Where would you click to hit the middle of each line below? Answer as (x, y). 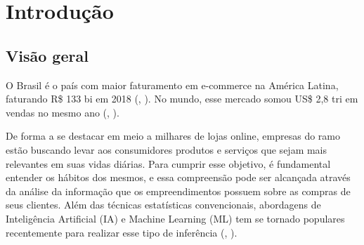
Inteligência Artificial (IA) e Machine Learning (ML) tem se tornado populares (175, 218)
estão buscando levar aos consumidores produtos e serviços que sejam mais (167, 149)
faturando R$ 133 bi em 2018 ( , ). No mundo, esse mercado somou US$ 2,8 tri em (182, 99)
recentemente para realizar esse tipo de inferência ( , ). (122, 232)
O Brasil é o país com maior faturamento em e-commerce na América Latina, (172, 85)
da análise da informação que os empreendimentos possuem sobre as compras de (178, 191)
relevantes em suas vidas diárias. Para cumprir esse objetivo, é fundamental (168, 163)
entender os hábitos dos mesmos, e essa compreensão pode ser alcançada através (178, 177)
